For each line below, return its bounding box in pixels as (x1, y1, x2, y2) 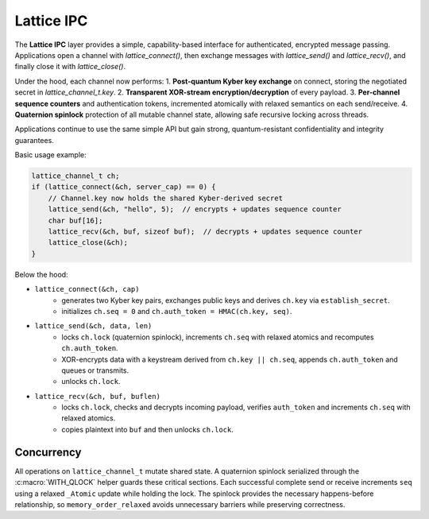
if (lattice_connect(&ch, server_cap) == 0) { (31, 183, 216, 192)
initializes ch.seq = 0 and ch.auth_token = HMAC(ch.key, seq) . (61, 306, 292, 316)
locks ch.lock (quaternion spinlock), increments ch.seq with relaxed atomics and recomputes (61, 332, 374, 342)
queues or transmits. (61, 366, 129, 375)
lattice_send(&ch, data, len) (34, 322, 153, 331)
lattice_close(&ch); (48, 238, 129, 247)
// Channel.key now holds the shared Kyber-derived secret (48, 193, 284, 203)
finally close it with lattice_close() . (14, 62, 126, 72)
